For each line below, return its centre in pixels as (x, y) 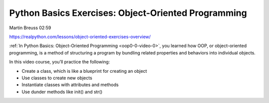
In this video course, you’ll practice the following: (60, 62)
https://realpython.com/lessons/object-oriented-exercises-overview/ (80, 37)
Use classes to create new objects (57, 78)
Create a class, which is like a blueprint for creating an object (84, 71)
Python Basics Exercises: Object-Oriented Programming (128, 13)
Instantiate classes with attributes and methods (70, 85)
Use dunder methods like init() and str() (62, 92)
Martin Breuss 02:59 (30, 28)
